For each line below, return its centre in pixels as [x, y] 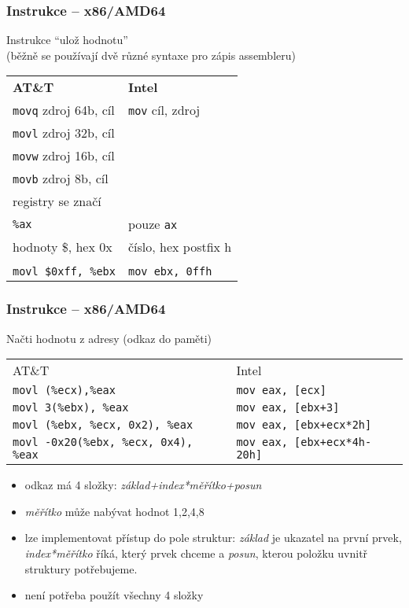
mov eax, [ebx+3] [288, 408]
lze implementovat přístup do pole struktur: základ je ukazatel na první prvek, [213, 538]
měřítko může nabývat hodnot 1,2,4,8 [114, 511]
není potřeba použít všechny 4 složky [114, 595]
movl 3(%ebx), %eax [71, 408]
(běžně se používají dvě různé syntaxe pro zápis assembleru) [151, 55]
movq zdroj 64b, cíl [64, 110]
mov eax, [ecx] [281, 391]
